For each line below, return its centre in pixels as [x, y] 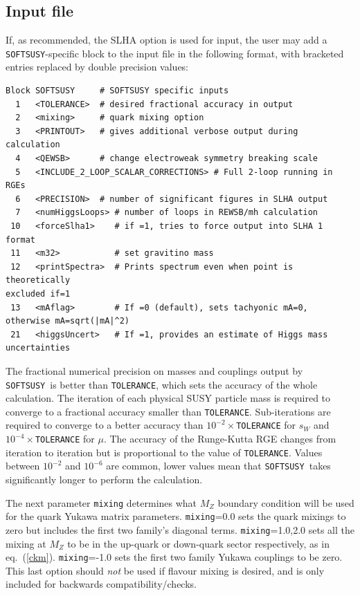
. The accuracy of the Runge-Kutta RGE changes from [220, 439]
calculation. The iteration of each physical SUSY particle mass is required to [168, 398]
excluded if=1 [38, 294]
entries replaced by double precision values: [97, 67]
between [23, 466]
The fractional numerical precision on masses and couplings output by [154, 370]
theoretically [38, 280]
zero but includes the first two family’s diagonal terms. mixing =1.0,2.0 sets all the [180, 529]
